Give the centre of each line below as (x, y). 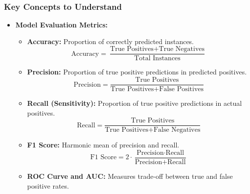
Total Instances (157, 59)
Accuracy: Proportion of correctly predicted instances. (110, 41)
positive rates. (48, 185)
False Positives (182, 89)
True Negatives (182, 49)
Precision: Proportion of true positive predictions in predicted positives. (137, 72)
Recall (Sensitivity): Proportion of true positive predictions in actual (135, 103)
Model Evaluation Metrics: (62, 25)
